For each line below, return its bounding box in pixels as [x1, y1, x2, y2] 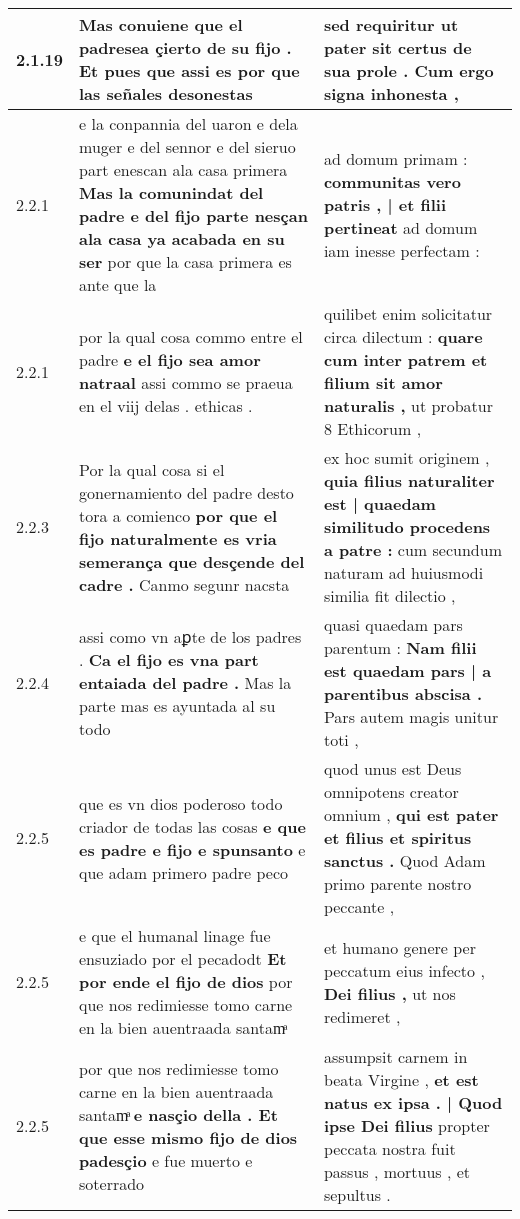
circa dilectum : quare [323, 325, 483, 348]
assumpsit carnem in [323, 1045, 468, 1068]
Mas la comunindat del [79, 181, 264, 204]
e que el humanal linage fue [79, 924, 271, 947]
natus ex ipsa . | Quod [323, 1091, 503, 1114]
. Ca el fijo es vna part [79, 647, 259, 671]
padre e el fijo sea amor [79, 348, 261, 371]
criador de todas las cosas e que [79, 814, 306, 838]
